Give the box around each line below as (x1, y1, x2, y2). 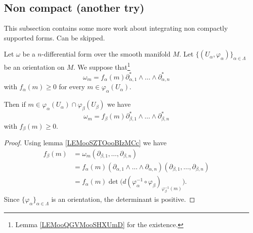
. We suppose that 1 (73, 60, 130, 72)
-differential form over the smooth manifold (41, 49, 171, 59)
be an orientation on (4, 61, 65, 72)
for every (58, 81, 85, 92)
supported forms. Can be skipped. (4, 32, 105, 42)
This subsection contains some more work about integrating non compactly (4, 23, 228, 33)
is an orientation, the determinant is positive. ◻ (51, 194, 195, 204)
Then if (4, 99, 26, 109)
